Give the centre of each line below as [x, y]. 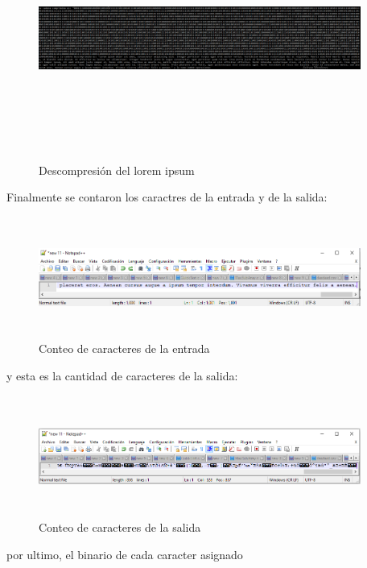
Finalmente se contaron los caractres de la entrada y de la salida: [167, 197]
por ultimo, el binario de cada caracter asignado [125, 554]
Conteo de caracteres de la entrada [124, 348]
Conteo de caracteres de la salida [120, 527]
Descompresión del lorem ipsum [117, 170]
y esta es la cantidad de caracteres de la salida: [122, 375]
